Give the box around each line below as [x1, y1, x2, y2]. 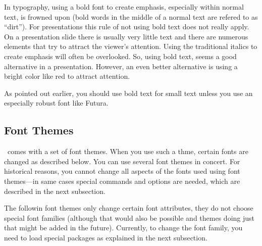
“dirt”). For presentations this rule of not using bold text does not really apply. [4, 21, 249, 32]
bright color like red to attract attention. [4, 71, 130, 81]
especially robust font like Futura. [4, 97, 109, 108]
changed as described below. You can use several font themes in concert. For [4, 156, 240, 166]
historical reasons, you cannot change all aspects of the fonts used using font [4, 166, 240, 176]
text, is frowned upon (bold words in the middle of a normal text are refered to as [4, 11, 258, 22]
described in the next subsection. [4, 185, 106, 196]
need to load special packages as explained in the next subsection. [4, 232, 207, 242]
